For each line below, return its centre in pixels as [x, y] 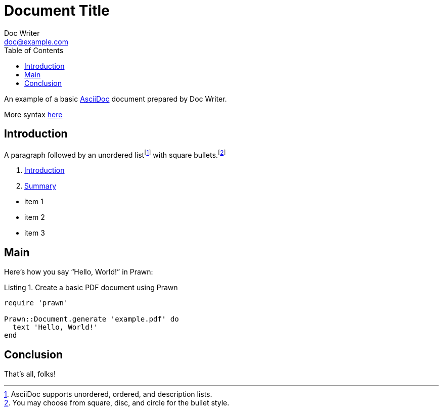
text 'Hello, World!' [55, 327]
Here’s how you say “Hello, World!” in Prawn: [79, 272]
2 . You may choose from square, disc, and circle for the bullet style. [117, 402]
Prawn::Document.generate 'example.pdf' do [92, 319]
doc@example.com [36, 41]
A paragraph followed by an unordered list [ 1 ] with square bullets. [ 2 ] [115, 154]
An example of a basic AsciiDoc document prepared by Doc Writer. [116, 99]
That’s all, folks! [30, 374]
